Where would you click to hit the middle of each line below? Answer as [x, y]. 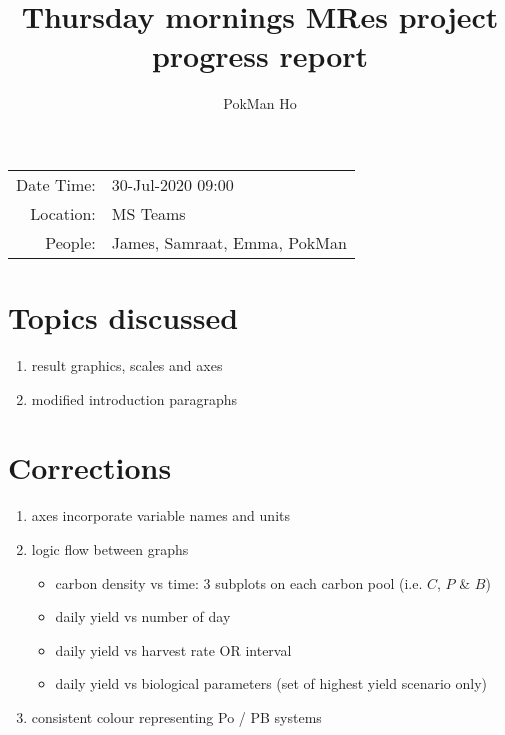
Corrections [90, 467]
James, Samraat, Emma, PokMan [229, 242]
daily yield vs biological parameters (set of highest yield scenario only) [271, 683]
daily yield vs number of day [143, 616]
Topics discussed [123, 317]
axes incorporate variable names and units [160, 515]
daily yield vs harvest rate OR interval [173, 649]
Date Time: [56, 184]
